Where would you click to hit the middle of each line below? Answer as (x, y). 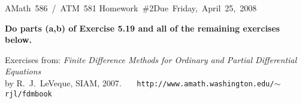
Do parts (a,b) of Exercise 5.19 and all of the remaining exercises (142, 28)
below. (18, 40)
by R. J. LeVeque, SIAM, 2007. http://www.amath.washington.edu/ (140, 82)
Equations (23, 71)
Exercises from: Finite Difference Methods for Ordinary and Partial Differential (151, 59)
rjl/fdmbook (28, 94)
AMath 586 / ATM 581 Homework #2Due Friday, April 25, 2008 (131, 8)
